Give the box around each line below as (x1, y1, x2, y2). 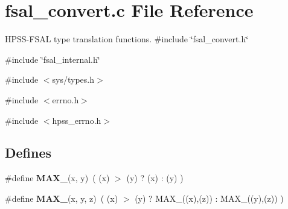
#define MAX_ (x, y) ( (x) (5, 172, 110, 184)
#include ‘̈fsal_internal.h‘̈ (5, 53, 100, 65)
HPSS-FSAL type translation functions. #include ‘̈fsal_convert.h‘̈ (5, 33, 249, 45)
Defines (5, 143, 52, 162)
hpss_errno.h (52, 114, 101, 126)
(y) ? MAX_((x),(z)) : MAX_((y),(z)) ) (135, 191, 284, 204)
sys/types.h (52, 73, 95, 86)
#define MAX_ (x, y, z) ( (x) (5, 191, 118, 204)
